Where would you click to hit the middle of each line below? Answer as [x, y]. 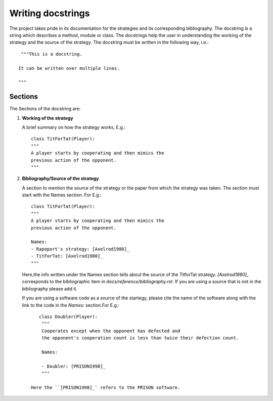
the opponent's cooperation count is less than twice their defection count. [140, 338]
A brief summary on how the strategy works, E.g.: [74, 127]
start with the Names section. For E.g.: [62, 195]
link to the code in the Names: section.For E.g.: [71, 305]
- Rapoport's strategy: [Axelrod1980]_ [80, 249]
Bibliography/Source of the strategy [60, 179]
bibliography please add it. [50, 289]
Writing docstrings [50, 13]
